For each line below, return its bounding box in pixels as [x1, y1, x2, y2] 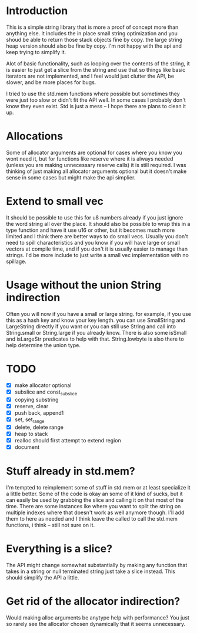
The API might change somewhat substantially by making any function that [6, 561, 188, 568]
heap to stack [14, 430, 48, 437]
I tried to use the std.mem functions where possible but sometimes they [6, 90, 181, 97]
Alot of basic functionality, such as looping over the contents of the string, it [6, 60, 190, 67]
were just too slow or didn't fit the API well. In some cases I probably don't [6, 96, 186, 104]
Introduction [6, 4, 68, 18]
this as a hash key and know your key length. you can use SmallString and [6, 316, 186, 324]
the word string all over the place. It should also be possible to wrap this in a [6, 220, 191, 227]
